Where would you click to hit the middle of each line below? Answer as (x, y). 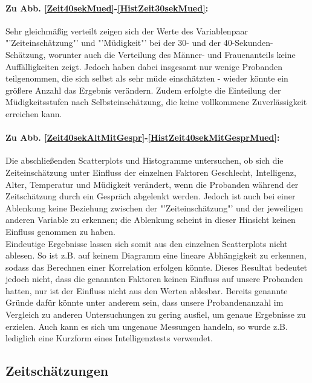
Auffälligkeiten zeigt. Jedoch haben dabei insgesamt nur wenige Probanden (144, 66)
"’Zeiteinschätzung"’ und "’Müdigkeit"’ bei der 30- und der (113, 43)
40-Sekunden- (248, 43)
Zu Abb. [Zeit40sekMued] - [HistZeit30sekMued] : (107, 8)
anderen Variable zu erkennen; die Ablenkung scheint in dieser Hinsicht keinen (151, 220)
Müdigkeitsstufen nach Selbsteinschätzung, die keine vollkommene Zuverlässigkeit (156, 102)
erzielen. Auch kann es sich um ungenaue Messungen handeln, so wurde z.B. (147, 326)
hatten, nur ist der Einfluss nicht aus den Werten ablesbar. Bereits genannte (147, 290)
